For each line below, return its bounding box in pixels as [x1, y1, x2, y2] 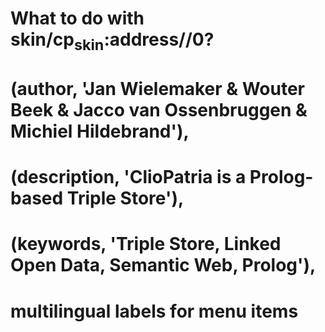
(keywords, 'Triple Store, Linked [10, 233, 282, 256]
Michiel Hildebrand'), [10, 120, 190, 142]
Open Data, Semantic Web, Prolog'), [10, 254, 317, 277]
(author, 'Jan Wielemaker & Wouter [10, 77, 305, 100]
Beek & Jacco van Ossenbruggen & [10, 98, 308, 121]
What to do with [10, 7, 145, 30]
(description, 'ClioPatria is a [10, 166, 247, 189]
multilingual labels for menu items [10, 300, 299, 322]
